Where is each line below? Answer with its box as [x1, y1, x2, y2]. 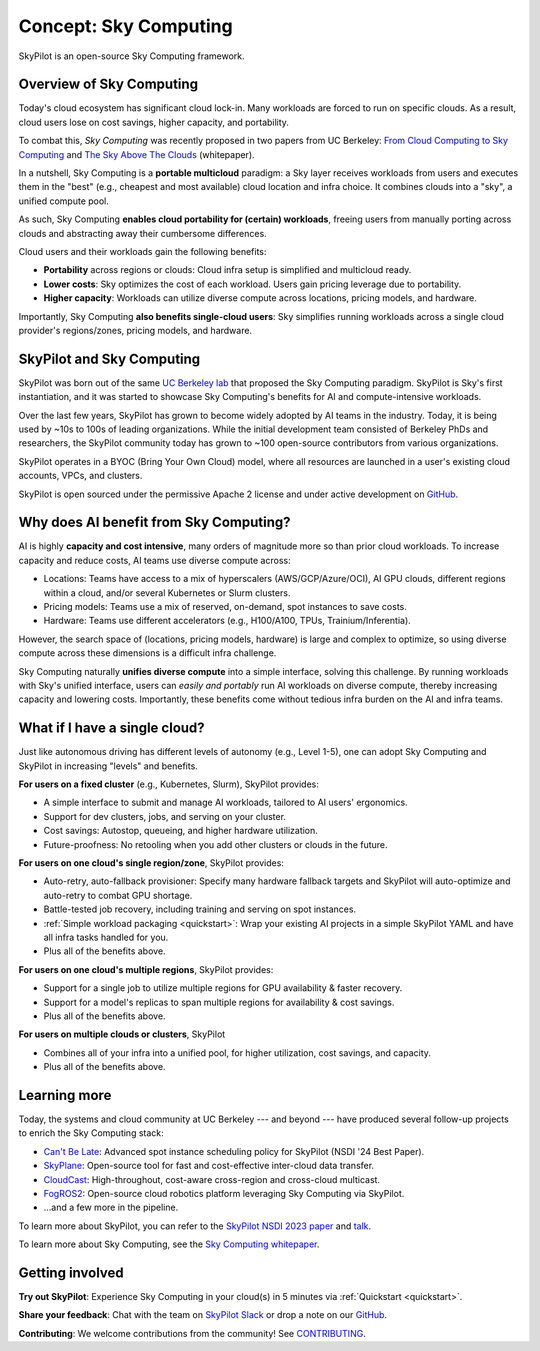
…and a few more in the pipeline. [43, 1201, 179, 1214]
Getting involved [18, 1264, 124, 1281]
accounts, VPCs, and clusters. [18, 470, 143, 482]
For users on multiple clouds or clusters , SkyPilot [18, 1028, 226, 1040]
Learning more [18, 1086, 112, 1104]
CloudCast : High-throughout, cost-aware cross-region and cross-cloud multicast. [43, 1173, 380, 1185]
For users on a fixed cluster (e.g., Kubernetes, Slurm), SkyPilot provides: [18, 778, 320, 790]
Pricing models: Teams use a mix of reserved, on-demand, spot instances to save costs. [43, 601, 407, 613]
